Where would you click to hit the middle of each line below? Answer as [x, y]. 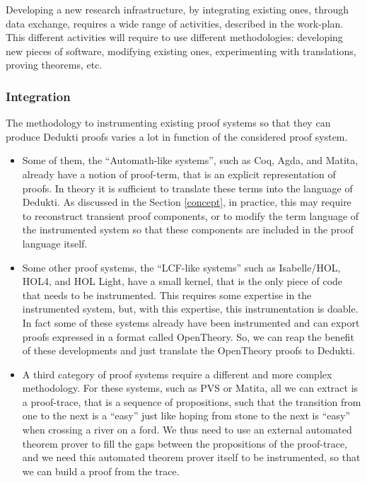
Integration [38, 96]
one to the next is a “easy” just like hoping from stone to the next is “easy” [186, 415]
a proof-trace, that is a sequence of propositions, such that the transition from [192, 401]
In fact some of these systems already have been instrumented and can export [191, 322]
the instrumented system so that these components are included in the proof [188, 229]
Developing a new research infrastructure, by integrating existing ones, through [177, 9]
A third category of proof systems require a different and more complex [177, 374]
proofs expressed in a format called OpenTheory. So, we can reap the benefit [188, 336]
